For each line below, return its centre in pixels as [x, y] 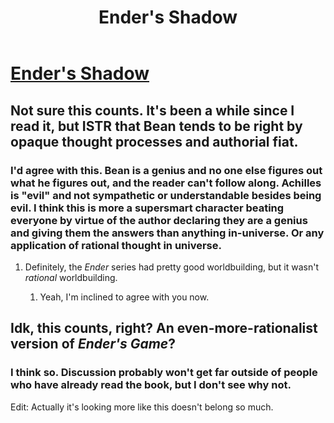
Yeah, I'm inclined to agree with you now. [124, 297]
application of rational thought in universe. [116, 245]
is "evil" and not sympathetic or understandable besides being [166, 195]
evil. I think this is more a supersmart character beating [147, 208]
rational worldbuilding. [71, 277]
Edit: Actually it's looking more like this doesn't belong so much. [142, 407]
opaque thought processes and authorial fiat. [154, 141]
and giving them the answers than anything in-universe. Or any [167, 233]
